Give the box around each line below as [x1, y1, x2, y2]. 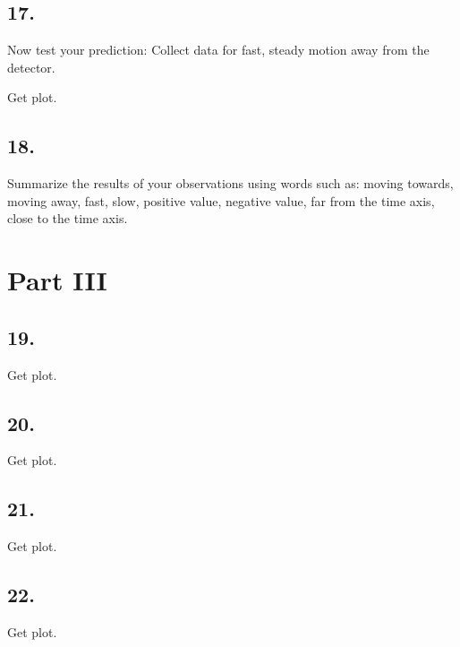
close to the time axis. [7, 209, 128, 228]
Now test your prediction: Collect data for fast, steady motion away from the [7, 40, 430, 59]
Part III [7, 262, 107, 298]
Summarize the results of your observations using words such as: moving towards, [7, 174, 454, 193]
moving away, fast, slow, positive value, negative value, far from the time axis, [7, 191, 435, 210]
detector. [7, 57, 55, 76]
